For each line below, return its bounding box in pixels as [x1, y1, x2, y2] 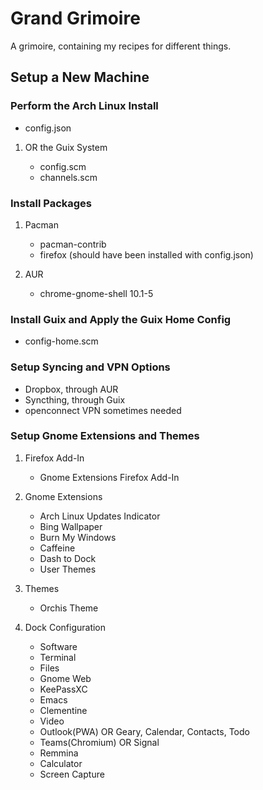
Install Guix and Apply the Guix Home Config [10, 312, 232, 326]
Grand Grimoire [10, 7, 141, 30]
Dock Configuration [24, 621, 107, 633]
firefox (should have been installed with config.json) [39, 248, 254, 261]
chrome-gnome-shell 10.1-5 [39, 287, 154, 299]
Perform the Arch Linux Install [10, 99, 159, 113]
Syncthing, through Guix [24, 393, 126, 406]
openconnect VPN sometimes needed [24, 404, 182, 416]
